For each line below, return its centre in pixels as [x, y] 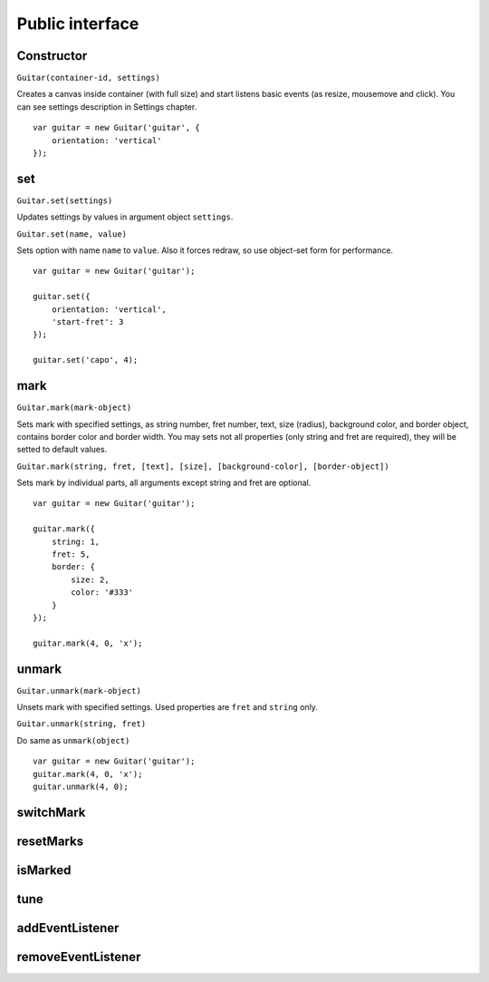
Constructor [52, 56]
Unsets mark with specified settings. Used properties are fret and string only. [168, 707]
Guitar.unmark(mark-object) [79, 690]
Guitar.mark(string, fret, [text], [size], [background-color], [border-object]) [203, 466]
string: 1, [76, 541]
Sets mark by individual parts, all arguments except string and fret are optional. [164, 483]
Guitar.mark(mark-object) [74, 408]
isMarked [44, 870]
